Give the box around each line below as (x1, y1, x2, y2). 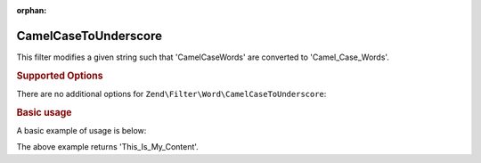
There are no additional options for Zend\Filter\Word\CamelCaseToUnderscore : (16, 88, 327, 99)
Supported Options (16, 69, 103, 82)
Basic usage (16, 106, 72, 118)
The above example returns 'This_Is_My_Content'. (16, 142, 200, 152)
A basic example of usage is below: (16, 126, 147, 135)
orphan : (16, 5, 47, 15)
